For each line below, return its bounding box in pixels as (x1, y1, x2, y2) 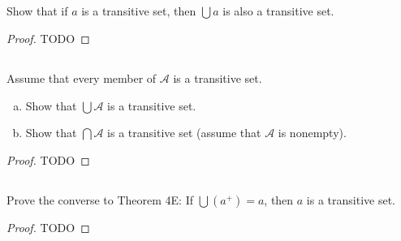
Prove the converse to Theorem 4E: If (6, 191, 193, 208)
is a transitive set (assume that (107, 124, 261, 141)
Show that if (6, 2, 68, 19)
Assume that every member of (6, 69, 157, 86)
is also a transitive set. (222, 2, 334, 19)
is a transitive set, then (81, 2, 196, 19)
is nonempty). (278, 124, 347, 141)
